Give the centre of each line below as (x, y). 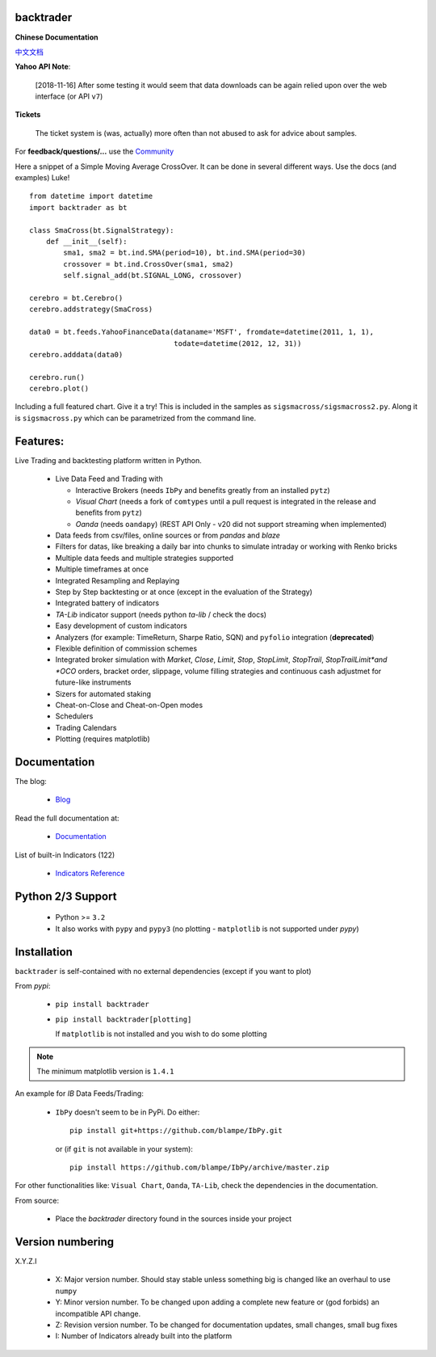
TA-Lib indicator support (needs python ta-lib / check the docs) (161, 614)
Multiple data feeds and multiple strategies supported (145, 558)
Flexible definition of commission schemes (126, 648)
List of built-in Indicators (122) (65, 855)
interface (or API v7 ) (69, 96)
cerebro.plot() (59, 389)
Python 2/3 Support (66, 896)
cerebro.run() (57, 377)
